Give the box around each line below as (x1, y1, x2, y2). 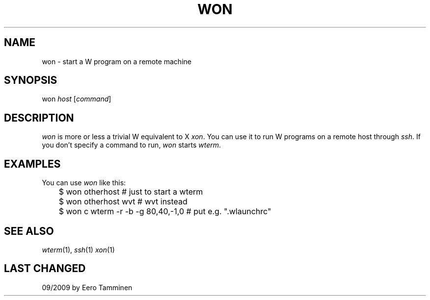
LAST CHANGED (4, 262, 86, 275)
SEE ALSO (4, 225, 54, 237)
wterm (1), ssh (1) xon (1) (42, 245, 115, 254)
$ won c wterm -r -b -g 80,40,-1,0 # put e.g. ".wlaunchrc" (58, 206, 271, 217)
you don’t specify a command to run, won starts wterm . (42, 141, 221, 150)
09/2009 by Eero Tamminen (42, 283, 133, 292)
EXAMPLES (4, 157, 61, 170)
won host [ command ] (42, 95, 111, 103)
